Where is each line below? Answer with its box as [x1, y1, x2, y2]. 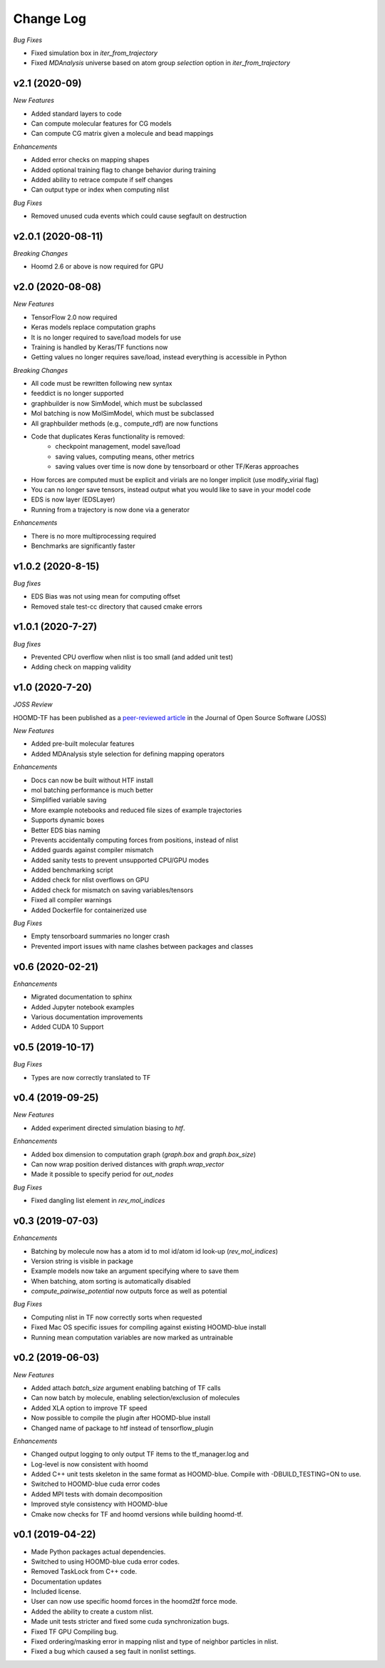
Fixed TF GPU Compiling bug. [31, 1627, 118, 1636]
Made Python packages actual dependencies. [31, 1547, 166, 1556]
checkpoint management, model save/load [55, 442, 181, 451]
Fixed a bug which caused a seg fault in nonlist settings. [31, 1647, 196, 1656]
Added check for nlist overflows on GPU [31, 876, 150, 884]
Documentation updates [31, 1577, 102, 1586]
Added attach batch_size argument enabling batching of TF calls [31, 1383, 221, 1392]
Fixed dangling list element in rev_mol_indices [31, 1197, 165, 1205]
